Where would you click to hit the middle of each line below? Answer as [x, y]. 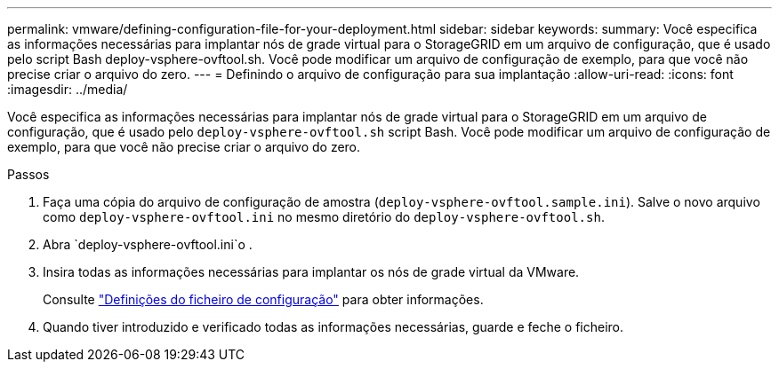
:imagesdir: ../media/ [68, 89]
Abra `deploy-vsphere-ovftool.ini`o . [148, 244]
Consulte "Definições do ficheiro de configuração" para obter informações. [263, 299]
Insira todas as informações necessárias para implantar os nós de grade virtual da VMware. [311, 272]
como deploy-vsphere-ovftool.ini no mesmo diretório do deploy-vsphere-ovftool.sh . [324, 217]
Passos [28, 174]
